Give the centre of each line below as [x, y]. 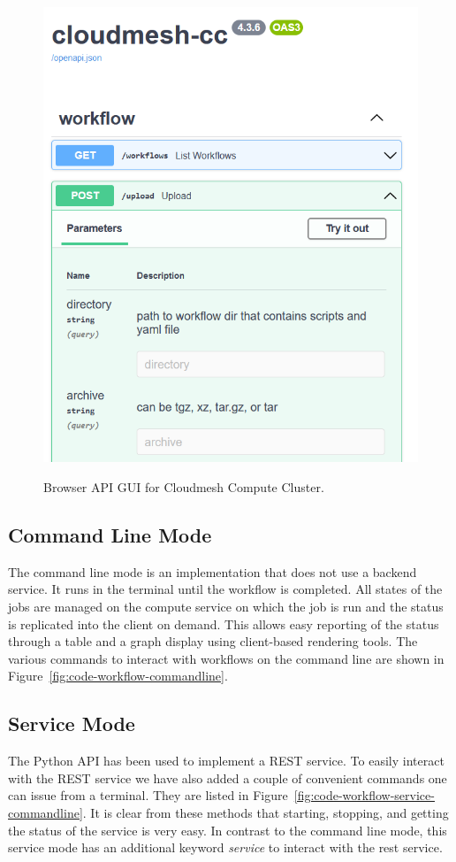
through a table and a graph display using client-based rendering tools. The [213, 641]
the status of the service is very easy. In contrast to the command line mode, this [228, 830]
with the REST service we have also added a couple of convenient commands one [228, 777]
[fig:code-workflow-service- [364, 795]
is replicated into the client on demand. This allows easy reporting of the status [224, 623]
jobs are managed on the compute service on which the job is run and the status [226, 607]
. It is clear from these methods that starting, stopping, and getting [266, 812]
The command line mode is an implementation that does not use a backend [213, 571]
